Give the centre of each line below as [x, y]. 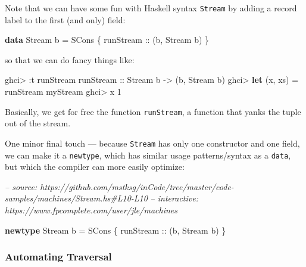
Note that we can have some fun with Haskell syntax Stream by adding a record [151, 8]
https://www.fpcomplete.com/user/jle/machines [91, 209]
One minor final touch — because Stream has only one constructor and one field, [152, 143]
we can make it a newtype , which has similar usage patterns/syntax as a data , [148, 155]
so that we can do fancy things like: [70, 59]
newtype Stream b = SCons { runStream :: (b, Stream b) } [115, 230]
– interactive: [174, 198]
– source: [21, 186]
